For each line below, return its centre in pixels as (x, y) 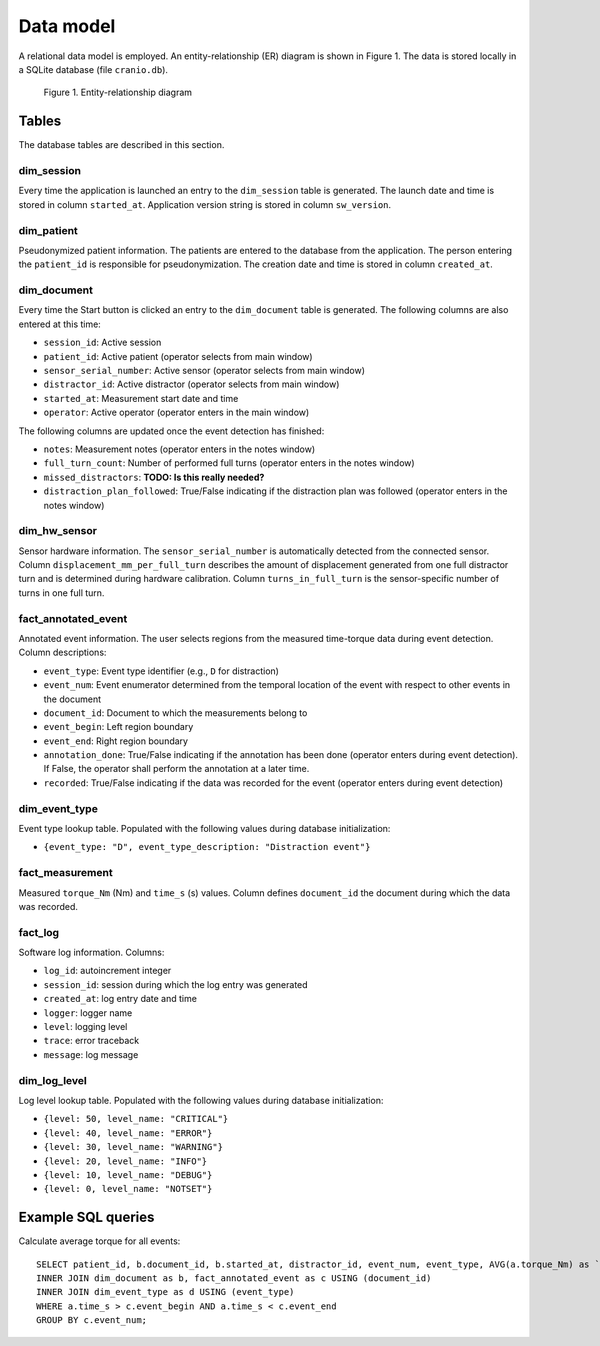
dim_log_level (52, 1080)
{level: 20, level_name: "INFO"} (125, 1161)
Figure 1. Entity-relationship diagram (118, 92)
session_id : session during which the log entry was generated (176, 984)
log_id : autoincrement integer (107, 971)
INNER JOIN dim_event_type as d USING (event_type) (165, 1292)
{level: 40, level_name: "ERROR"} (128, 1133)
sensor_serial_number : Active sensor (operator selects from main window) (204, 370)
